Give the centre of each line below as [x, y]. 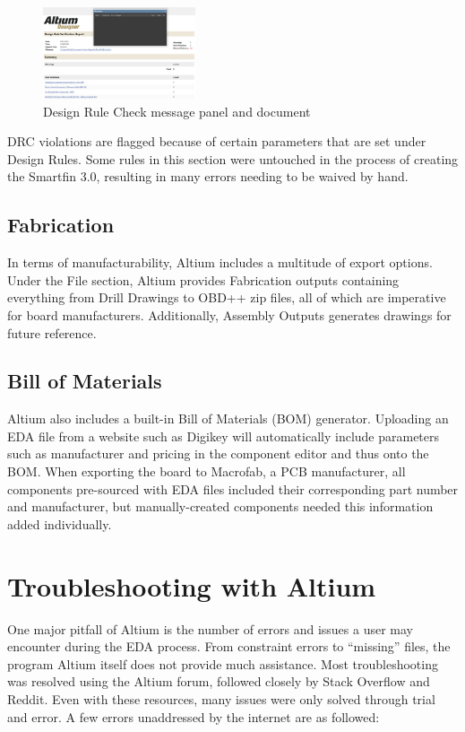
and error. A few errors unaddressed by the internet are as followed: [194, 716]
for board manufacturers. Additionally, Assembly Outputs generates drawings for [229, 314]
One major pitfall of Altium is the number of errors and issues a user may [210, 628]
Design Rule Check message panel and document [177, 111]
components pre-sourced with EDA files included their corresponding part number [233, 488]
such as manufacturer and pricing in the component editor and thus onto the [218, 453]
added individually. [60, 523]
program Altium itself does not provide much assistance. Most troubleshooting [223, 663]
